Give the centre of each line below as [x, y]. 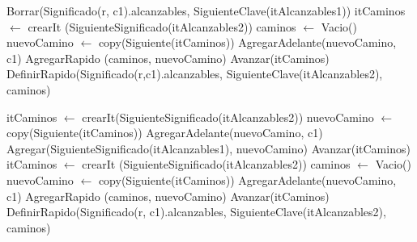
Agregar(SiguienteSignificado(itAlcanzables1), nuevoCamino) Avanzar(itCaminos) [208, 148]
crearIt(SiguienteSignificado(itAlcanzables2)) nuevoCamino [228, 117]
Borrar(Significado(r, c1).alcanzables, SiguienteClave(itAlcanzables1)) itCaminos [206, 10]
